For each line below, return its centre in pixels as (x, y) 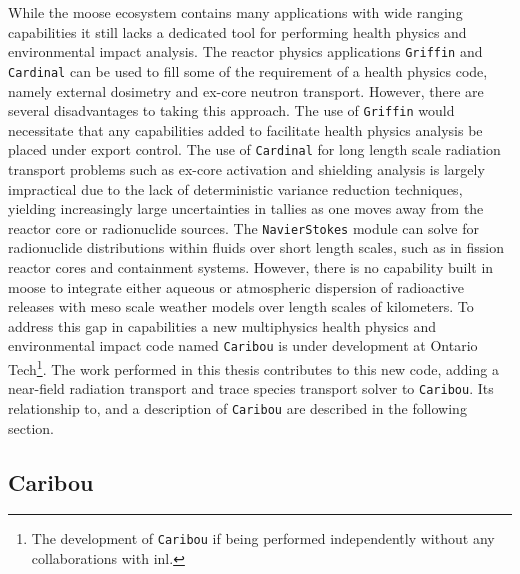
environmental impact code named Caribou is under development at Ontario (243, 345)
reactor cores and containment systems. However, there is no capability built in (251, 267)
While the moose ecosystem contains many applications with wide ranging (235, 12)
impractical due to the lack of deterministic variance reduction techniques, (235, 188)
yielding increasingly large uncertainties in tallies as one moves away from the (246, 208)
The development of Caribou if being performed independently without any (263, 538)
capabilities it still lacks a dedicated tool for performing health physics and (237, 31)
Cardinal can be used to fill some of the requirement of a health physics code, (248, 70)
